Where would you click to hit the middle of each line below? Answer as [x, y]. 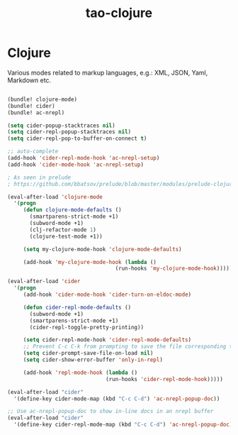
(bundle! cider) [31, 106]
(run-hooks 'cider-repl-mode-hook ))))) [164, 379]
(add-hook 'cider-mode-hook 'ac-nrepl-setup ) [75, 165]
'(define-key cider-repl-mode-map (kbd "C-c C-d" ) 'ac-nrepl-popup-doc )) [125, 425]
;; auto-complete [33, 152]
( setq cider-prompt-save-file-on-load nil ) [88, 353]
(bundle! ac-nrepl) [36, 112]
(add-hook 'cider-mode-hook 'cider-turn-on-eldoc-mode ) [107, 295]
